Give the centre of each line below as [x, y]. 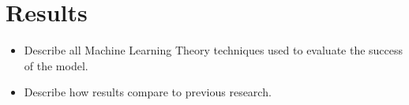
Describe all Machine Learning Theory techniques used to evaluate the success [214, 50]
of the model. [56, 65]
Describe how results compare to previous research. [148, 92]
